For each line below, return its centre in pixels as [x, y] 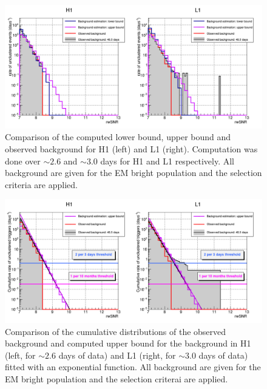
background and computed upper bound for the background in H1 [128, 343]
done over [23, 161]
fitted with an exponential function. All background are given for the [133, 367]
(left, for [20, 355]
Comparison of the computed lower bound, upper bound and [118, 137]
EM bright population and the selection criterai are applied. [117, 378]
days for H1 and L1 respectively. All [167, 161]
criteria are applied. [41, 184]
